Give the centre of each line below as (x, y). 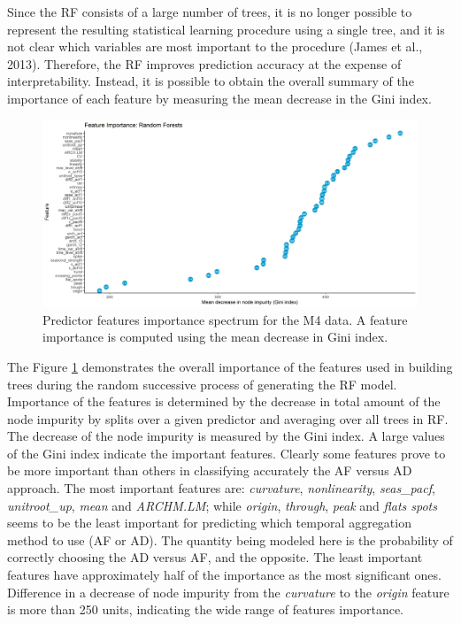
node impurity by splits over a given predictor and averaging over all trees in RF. (228, 418)
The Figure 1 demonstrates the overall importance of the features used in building (230, 366)
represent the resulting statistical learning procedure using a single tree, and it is (226, 29)
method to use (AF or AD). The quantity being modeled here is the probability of (230, 539)
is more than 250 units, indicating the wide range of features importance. (206, 609)
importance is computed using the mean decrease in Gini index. (215, 337)
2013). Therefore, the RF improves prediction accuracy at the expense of (204, 63)
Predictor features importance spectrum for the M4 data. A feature (225, 319)
